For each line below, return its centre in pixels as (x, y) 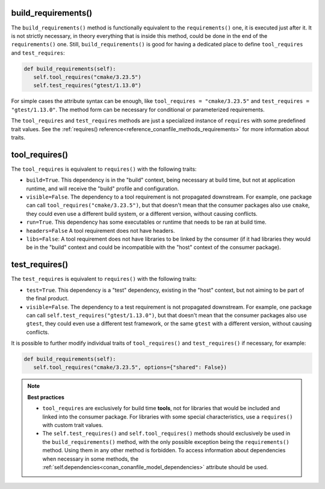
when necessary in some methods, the (91, 459)
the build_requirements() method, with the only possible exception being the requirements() (166, 441)
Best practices (46, 397)
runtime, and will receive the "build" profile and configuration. (103, 188)
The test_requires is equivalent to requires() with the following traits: (104, 279)
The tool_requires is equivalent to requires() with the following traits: (104, 169)
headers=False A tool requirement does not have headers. (101, 230)
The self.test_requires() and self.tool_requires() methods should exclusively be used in (166, 434)
